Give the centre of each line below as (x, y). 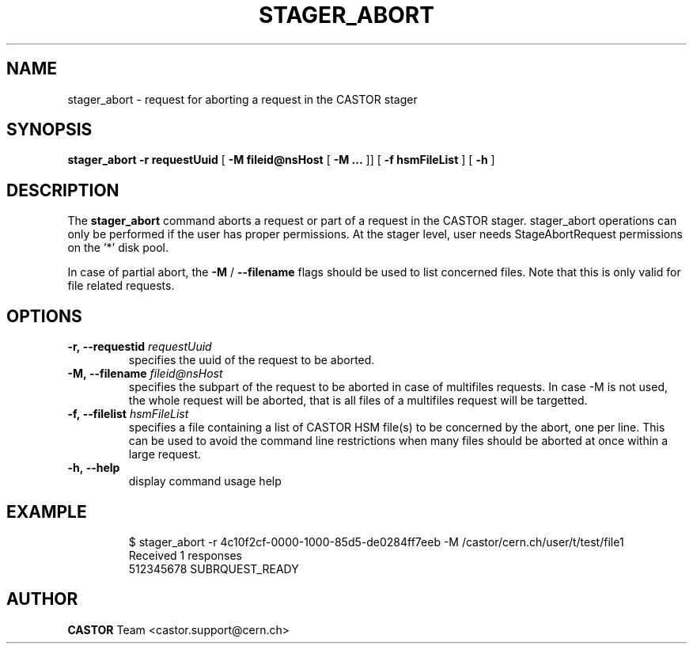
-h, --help (94, 468)
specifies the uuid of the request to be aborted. (252, 360)
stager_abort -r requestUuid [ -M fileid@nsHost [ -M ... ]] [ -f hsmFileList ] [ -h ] (281, 160)
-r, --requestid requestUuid (140, 347)
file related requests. (121, 286)
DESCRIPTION (63, 190)
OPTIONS (44, 316)
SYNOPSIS (49, 130)
